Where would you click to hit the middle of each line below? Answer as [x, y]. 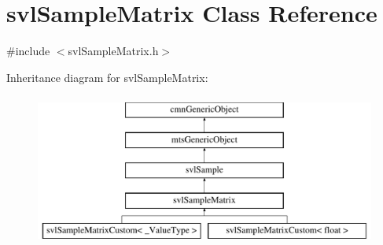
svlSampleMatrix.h [113, 51]
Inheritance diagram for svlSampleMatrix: [107, 77]
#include [28, 51]
